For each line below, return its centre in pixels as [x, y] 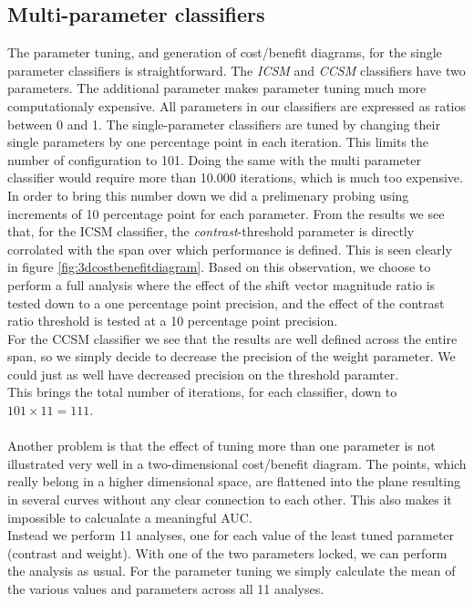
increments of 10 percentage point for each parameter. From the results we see [226, 213]
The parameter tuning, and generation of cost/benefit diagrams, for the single [225, 52]
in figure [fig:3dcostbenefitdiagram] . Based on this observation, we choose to [219, 267]
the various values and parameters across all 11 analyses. [166, 589]
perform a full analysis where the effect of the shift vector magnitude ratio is [222, 284]
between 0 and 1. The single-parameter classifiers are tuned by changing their [224, 124]
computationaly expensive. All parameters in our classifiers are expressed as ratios [237, 105]
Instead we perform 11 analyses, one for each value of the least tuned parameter [231, 535]
